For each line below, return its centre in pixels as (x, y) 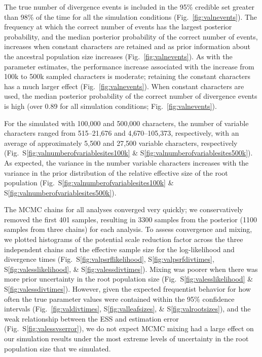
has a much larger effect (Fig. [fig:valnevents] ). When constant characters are (124, 86)
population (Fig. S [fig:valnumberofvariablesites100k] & (89, 183)
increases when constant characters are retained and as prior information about (127, 46)
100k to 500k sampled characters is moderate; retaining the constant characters (127, 76)
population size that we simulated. (58, 348)
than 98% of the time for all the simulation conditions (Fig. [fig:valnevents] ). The (131, 16)
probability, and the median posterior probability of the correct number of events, (131, 36)
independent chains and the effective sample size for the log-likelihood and (119, 249)
